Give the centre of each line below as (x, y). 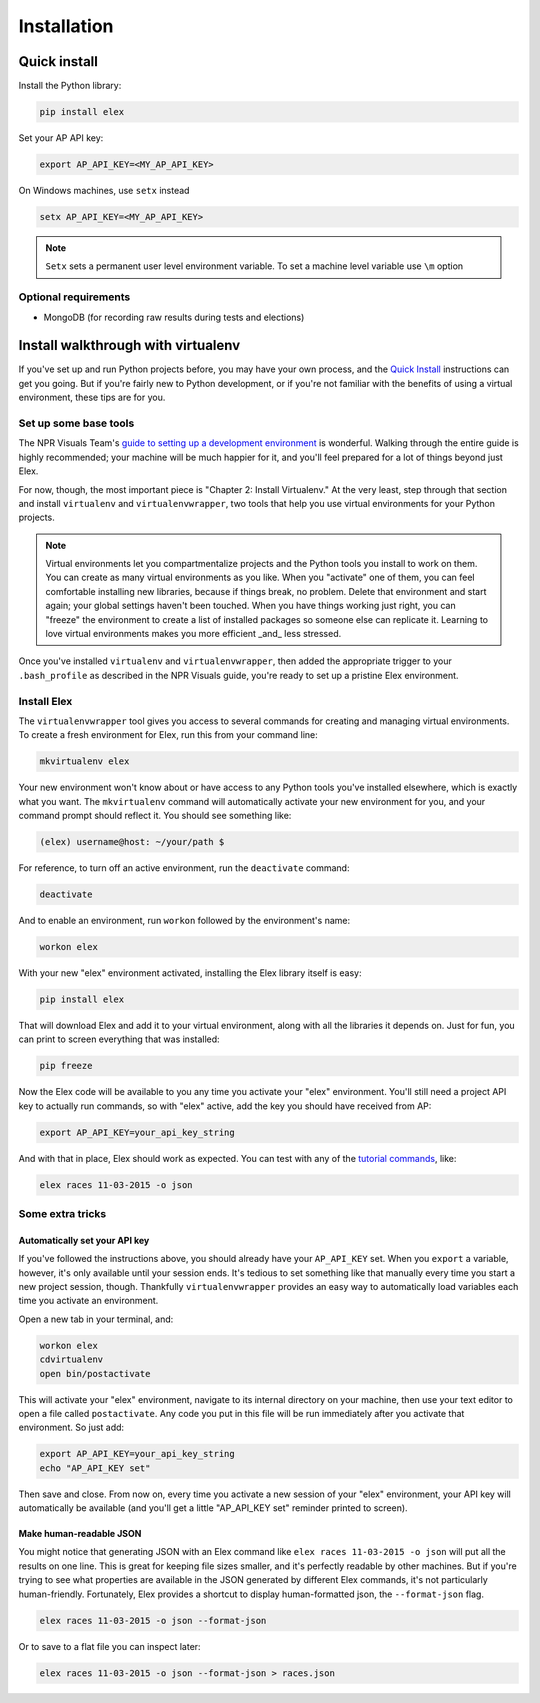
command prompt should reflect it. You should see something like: (155, 816)
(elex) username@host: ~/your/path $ (132, 842)
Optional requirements (74, 297)
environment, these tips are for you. (92, 397)
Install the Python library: (70, 86)
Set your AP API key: (61, 138)
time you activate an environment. (88, 1301)
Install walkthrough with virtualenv (129, 345)
